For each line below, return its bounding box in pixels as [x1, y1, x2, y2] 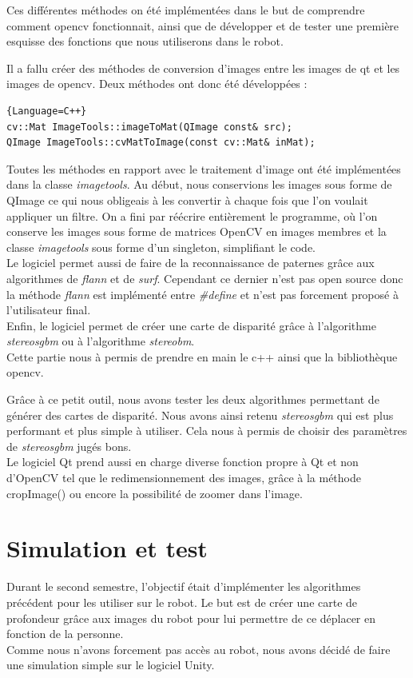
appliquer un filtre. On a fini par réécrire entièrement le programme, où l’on [6, 207, 378, 224]
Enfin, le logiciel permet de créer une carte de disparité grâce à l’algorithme [6, 317, 376, 333]
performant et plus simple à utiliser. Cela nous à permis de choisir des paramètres [6, 422, 407, 439]
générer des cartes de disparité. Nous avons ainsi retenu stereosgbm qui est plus [6, 406, 394, 423]
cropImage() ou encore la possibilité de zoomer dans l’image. [6, 485, 303, 501]
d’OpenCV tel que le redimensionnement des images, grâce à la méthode [6, 469, 361, 486]
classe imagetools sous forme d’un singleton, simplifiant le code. [6, 238, 316, 255]
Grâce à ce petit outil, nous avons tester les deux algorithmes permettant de [6, 391, 379, 408]
